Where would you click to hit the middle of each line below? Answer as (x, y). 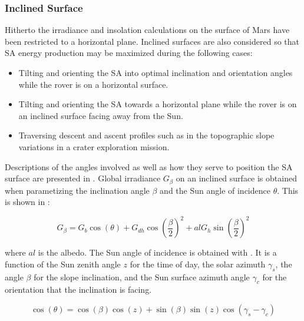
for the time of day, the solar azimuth (198, 264)
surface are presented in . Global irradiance (83, 178)
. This (288, 190)
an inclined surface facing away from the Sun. (101, 115)
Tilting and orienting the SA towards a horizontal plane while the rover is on (158, 104)
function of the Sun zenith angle (63, 264)
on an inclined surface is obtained (236, 178)
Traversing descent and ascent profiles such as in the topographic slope (146, 135)
